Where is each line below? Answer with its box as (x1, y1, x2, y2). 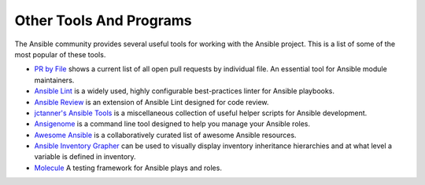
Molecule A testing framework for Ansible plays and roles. (34, 163, 222, 172)
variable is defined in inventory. (34, 152, 137, 161)
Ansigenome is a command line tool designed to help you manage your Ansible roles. (34, 119, 311, 129)
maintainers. (34, 75, 75, 85)
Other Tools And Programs (14, 12, 192, 29)
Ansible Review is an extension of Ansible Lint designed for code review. (34, 97, 269, 107)
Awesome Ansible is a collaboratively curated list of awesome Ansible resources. (34, 130, 297, 140)
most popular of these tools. (14, 49, 106, 59)
